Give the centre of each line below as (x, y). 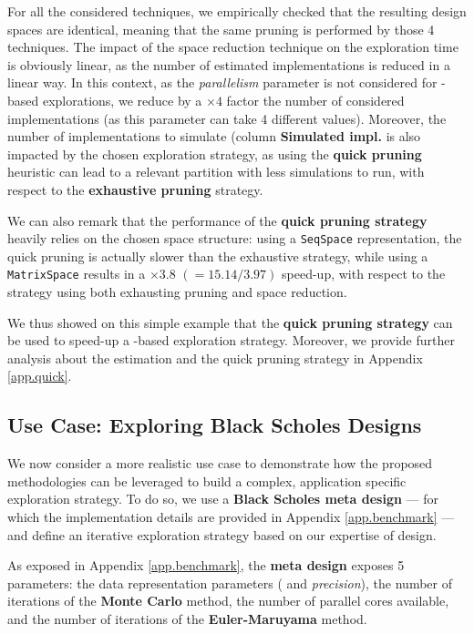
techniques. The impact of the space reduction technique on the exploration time (233, 47)
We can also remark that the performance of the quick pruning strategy (217, 220)
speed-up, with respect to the (364, 274)
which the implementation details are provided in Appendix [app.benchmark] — (231, 516)
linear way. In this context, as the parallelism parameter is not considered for (222, 82)
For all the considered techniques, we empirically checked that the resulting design (237, 11)
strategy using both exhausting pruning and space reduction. (177, 292)
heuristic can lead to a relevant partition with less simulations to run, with (216, 172)
